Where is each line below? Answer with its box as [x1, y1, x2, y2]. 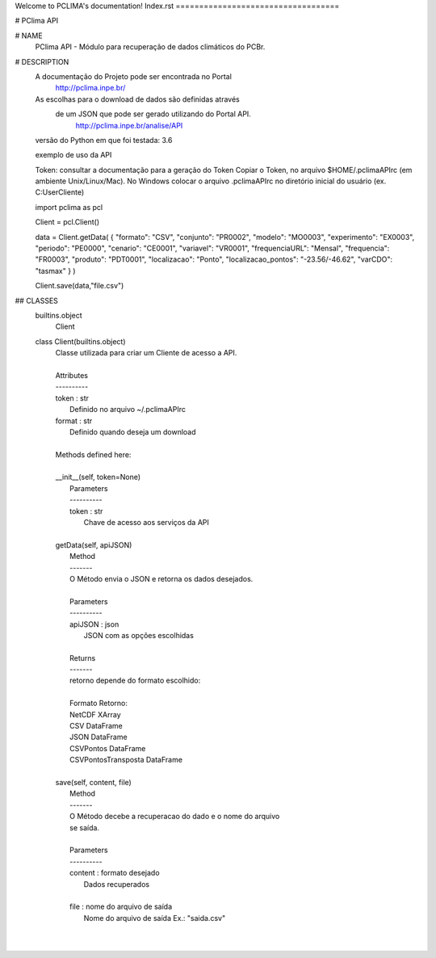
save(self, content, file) [55, 778, 132, 787]
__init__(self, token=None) [55, 473, 141, 482]
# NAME [15, 31, 44, 40]
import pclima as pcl [35, 202, 103, 212]
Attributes [55, 370, 89, 380]
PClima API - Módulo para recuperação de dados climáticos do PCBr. [35, 42, 266, 52]
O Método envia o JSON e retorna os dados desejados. [69, 574, 254, 583]
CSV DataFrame [69, 721, 123, 731]
